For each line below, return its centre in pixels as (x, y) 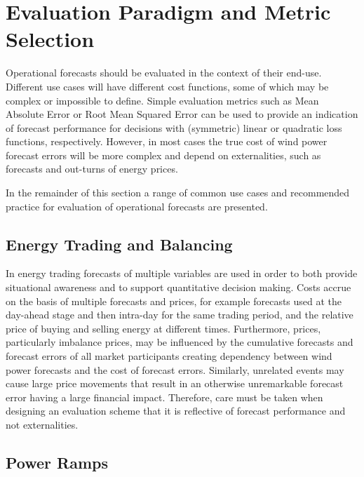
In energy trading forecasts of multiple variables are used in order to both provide (182, 273)
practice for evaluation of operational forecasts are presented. (137, 206)
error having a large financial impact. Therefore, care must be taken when (164, 397)
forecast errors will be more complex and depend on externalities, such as (163, 155)
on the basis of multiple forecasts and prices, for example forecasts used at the (174, 301)
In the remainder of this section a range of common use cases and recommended (178, 193)
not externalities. (42, 424)
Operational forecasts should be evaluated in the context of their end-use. (164, 73)
